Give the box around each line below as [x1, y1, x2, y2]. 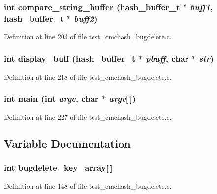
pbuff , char [145, 52, 189, 64]
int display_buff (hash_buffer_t [4, 52, 136, 64]
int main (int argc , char [4, 92, 99, 105]
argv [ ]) [109, 92, 136, 105]
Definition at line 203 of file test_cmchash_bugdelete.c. [4, 31, 172, 42]
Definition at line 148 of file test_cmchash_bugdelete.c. [4, 181, 172, 191]
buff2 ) [74, 12, 98, 24]
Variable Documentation [4, 136, 131, 151]
